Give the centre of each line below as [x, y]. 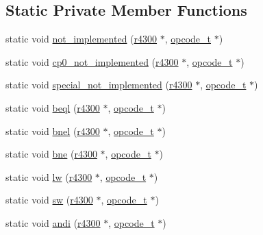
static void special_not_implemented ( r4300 [99, 85]
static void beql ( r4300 [53, 107]
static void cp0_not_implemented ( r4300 [92, 61]
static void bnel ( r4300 [53, 131]
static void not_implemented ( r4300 [82, 39]
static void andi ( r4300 [53, 222]
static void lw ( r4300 [49, 176]
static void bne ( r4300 [51, 154]
